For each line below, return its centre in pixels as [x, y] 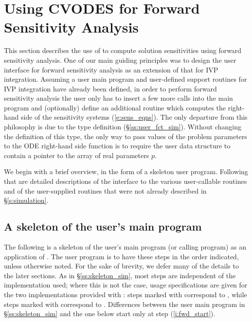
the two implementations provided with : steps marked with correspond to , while [126, 294]
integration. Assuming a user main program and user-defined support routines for [126, 79]
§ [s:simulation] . [26, 200]
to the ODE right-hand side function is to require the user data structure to [117, 146]
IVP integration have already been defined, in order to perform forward [110, 88]
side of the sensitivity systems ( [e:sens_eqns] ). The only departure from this [134, 117]
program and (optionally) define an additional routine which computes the [115, 107]
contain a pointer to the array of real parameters [77, 155]
